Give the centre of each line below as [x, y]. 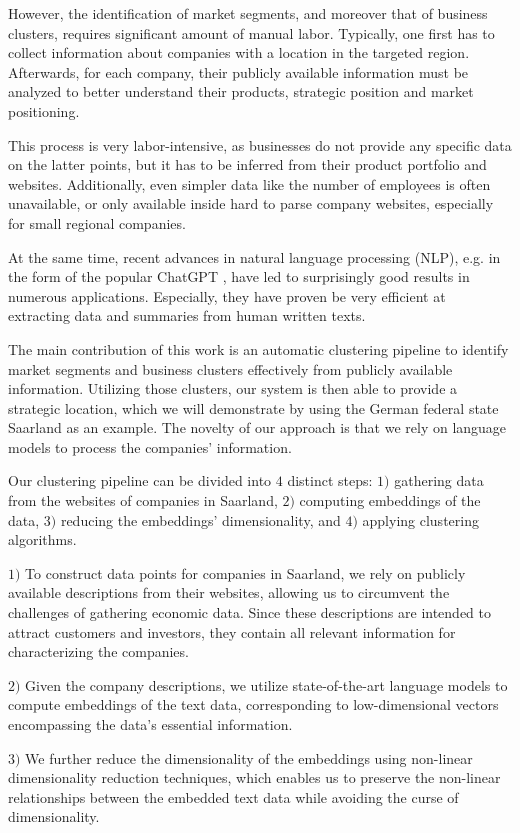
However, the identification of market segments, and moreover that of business [248, 13]
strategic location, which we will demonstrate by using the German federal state [253, 407]
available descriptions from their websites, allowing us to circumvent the [229, 592]
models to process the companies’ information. [150, 446]
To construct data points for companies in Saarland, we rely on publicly [245, 572]
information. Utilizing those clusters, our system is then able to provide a [233, 388]
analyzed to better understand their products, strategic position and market [241, 91]
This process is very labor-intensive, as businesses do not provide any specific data [260, 144]
